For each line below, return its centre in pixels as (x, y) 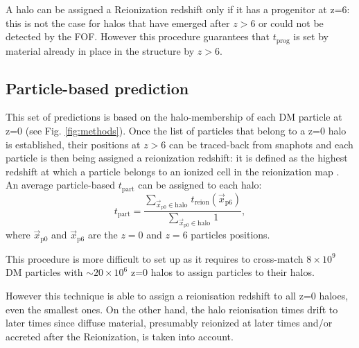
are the (103, 235)
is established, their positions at (73, 144)
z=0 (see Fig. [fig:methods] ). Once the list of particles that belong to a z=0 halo (176, 131)
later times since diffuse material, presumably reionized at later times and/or (169, 323)
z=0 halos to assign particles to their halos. (222, 272)
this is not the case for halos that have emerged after (118, 23)
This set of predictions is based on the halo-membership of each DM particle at (174, 117)
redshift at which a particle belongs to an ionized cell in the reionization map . (173, 171)
